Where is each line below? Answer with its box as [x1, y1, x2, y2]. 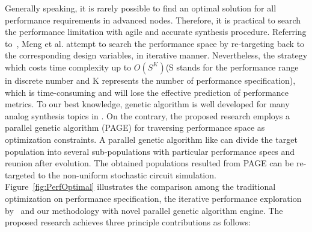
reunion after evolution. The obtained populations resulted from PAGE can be [5, 157, 294, 169]
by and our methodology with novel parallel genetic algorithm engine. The [5, 204, 283, 216]
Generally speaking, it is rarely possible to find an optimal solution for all [5, 2, 277, 14]
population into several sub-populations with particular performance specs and [5, 145, 295, 157]
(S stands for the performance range [165, 60, 299, 73]
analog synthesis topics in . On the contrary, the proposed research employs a [5, 109, 290, 122]
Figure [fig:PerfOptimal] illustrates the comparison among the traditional [5, 180, 276, 193]
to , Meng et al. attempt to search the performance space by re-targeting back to [5, 37, 305, 49]
